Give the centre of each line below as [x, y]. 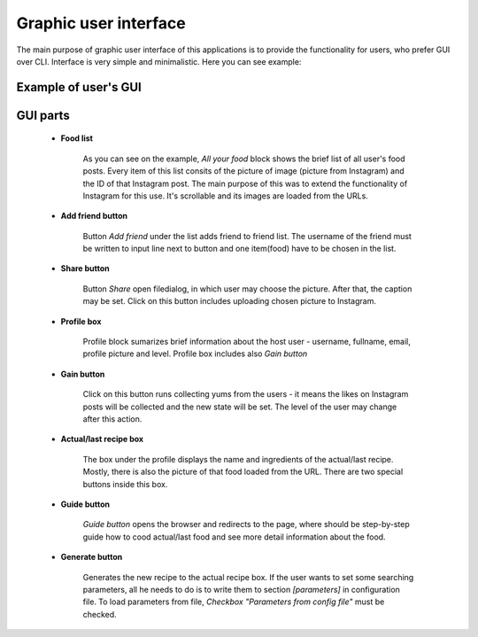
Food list [77, 138]
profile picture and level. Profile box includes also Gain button [195, 353]
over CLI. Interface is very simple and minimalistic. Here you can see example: [159, 61]
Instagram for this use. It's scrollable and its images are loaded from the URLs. [226, 196]
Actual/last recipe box [102, 439]
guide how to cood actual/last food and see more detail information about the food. [234, 537]
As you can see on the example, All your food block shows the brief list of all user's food [244, 159]
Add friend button [94, 216]
